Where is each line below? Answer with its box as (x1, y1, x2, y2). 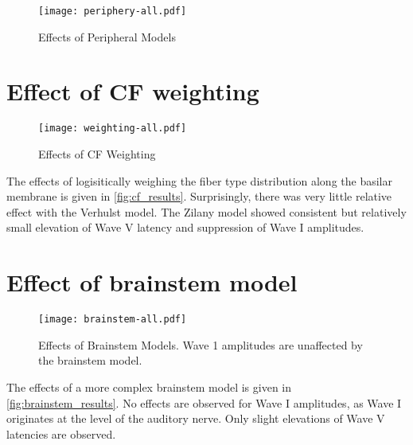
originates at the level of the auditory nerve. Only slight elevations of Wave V (6, 410, 385, 427)
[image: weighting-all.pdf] (38, 123, 187, 135)
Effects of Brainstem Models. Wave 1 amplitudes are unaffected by (38, 336, 363, 353)
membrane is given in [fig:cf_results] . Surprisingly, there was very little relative (6, 188, 392, 205)
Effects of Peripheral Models (38, 28, 176, 45)
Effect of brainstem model (6, 266, 298, 299)
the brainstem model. (38, 352, 142, 369)
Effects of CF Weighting (38, 146, 156, 162)
